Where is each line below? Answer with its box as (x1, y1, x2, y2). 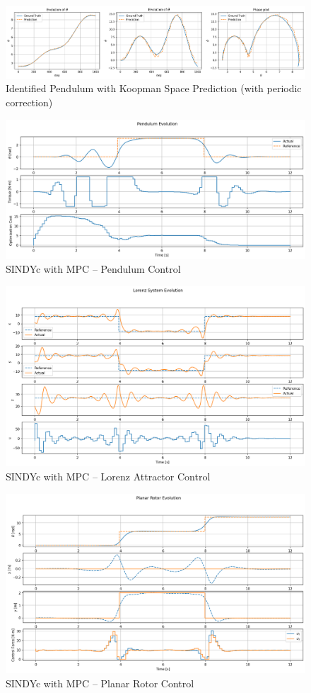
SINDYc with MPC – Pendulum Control (6, 261, 181, 276)
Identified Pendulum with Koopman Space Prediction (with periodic (6, 81, 302, 96)
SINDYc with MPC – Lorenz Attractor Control (6, 469, 211, 484)
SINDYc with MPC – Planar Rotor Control (6, 676, 194, 691)
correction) (6, 94, 53, 109)
